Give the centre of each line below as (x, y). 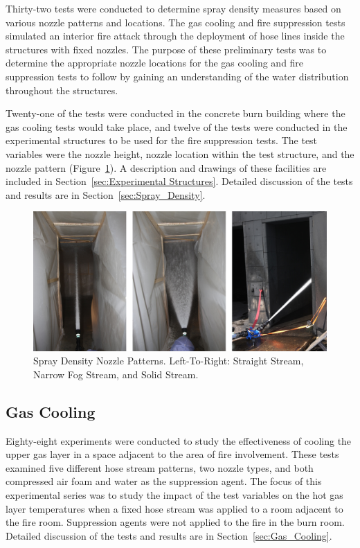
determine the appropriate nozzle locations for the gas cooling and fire (155, 63)
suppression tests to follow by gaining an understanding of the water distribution (177, 76)
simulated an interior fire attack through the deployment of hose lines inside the (175, 36)
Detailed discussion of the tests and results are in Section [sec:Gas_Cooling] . (169, 535)
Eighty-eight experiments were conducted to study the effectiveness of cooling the (179, 440)
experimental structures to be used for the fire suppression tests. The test (162, 140)
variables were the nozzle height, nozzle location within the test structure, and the (180, 153)
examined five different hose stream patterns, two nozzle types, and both (160, 467)
